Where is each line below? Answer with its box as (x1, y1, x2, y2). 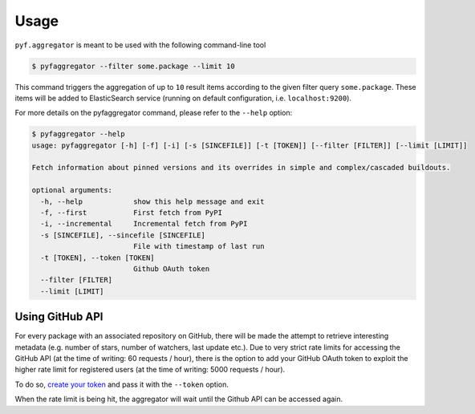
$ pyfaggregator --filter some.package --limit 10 (31, 61, 236, 71)
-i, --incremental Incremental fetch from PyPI (40, 219, 248, 229)
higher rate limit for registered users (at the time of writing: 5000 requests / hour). (14, 365, 286, 375)
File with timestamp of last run (132, 241, 265, 251)
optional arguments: (31, 185, 112, 195)
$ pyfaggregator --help (31, 129, 126, 139)
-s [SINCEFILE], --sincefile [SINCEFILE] (40, 230, 206, 240)
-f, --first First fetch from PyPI (40, 209, 222, 217)
